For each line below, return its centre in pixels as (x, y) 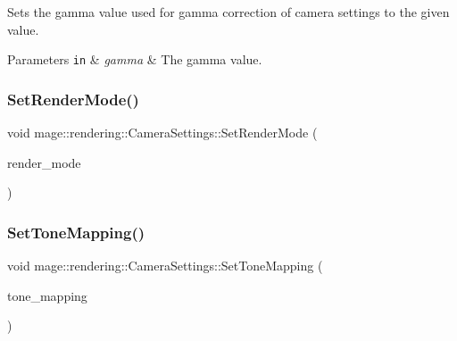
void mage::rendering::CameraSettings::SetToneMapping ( (165, 266)
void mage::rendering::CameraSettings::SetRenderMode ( (162, 133)
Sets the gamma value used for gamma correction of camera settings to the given (228, 12)
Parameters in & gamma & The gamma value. (135, 59)
